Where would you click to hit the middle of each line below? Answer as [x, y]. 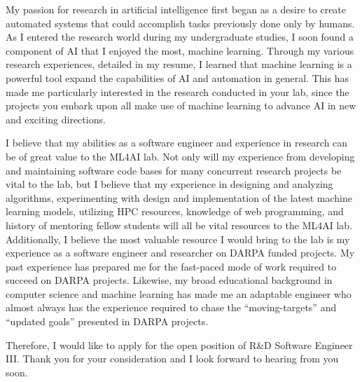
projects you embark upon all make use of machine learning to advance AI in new [181, 105]
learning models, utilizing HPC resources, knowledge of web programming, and [175, 211]
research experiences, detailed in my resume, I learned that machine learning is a [179, 64]
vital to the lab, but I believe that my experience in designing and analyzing [169, 184]
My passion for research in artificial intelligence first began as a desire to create [176, 9]
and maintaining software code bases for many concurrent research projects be [174, 170]
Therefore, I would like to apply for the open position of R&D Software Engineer [179, 345]
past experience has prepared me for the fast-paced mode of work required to [171, 266]
